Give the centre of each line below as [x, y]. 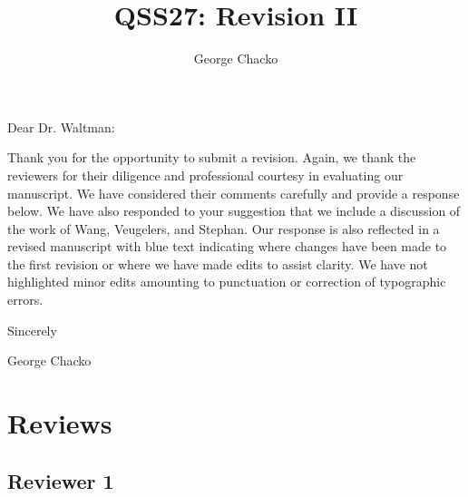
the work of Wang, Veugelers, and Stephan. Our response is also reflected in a [224, 228]
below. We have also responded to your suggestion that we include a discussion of [234, 211]
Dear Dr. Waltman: [61, 127]
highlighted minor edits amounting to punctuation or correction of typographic [227, 282]
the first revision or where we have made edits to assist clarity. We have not [218, 263]
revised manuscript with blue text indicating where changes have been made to [227, 246]
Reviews [60, 423]
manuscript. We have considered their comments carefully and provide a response [234, 193]
